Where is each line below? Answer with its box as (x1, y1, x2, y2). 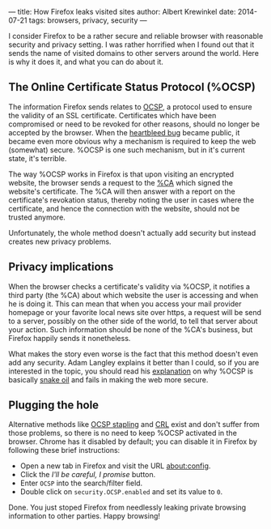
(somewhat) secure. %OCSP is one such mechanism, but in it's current (8, 145, 245, 155)
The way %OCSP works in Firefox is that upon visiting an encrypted (8, 169, 235, 179)
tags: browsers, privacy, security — (28, 15, 147, 25)
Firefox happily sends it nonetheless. (8, 333, 131, 343)
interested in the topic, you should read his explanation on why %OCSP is (8, 366, 253, 376)
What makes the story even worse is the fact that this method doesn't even (8, 348, 259, 359)
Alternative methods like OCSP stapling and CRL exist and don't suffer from (8, 420, 260, 429)
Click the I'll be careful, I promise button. (19, 470, 156, 480)
